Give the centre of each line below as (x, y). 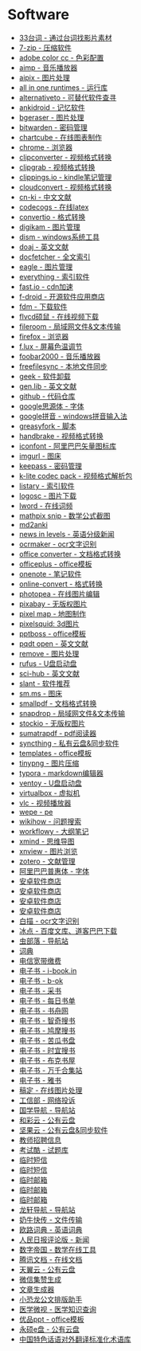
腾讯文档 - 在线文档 (51, 1259)
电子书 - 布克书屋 (47, 1060)
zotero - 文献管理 (47, 861)
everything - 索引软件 (54, 276)
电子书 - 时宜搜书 (47, 1050)
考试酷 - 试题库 (44, 1149)
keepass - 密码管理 (51, 466)
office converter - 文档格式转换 (70, 554)
